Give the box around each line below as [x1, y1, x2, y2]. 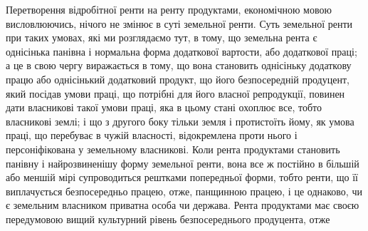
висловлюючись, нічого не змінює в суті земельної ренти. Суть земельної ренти [6, 16, 353, 31]
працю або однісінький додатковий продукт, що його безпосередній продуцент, [6, 71, 349, 86]
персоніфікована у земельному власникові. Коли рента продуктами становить [6, 141, 340, 156]
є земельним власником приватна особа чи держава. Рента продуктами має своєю [6, 197, 359, 212]
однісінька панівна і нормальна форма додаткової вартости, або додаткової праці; [6, 43, 357, 58]
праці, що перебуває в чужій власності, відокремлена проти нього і [6, 128, 298, 143]
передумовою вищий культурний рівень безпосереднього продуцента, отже [6, 211, 330, 226]
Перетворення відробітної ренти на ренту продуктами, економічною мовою [6, 2, 332, 16]
